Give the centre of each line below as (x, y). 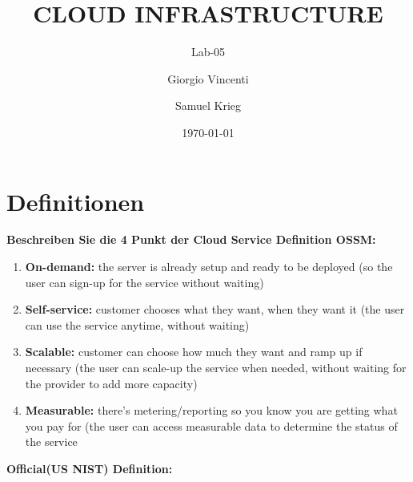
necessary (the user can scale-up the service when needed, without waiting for (216, 367)
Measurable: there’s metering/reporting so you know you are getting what (211, 410)
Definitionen (76, 201)
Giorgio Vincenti (208, 78)
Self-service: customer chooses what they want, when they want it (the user (215, 309)
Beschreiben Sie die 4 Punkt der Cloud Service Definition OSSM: (191, 239)
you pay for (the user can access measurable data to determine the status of (211, 425)
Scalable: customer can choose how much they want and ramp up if (194, 352)
